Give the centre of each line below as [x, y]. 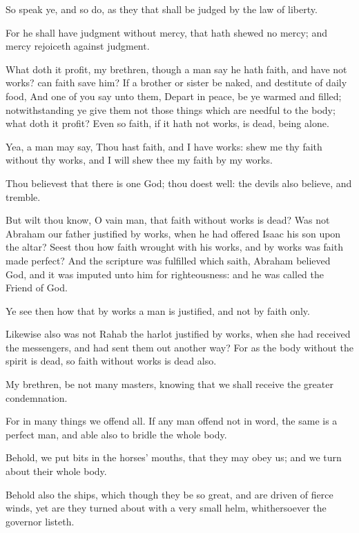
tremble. [23, 196]
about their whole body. [56, 471]
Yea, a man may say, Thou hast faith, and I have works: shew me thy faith [164, 146]
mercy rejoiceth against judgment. [78, 46]
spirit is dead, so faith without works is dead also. [111, 361]
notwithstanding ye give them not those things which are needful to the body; [171, 109]
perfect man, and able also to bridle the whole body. [116, 434]
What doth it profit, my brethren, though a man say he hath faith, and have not [176, 69]
